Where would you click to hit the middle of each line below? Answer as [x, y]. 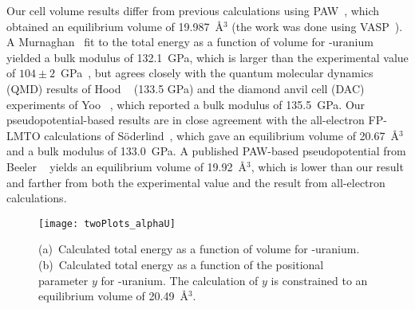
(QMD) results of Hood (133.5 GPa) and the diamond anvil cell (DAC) [186, 88]
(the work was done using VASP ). [317, 26]
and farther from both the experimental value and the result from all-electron [196, 182]
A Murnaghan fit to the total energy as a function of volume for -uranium [190, 42]
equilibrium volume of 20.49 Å [113, 296]
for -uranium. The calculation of [180, 280]
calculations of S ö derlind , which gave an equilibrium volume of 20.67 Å [221, 135]
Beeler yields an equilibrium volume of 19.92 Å [126, 166]
